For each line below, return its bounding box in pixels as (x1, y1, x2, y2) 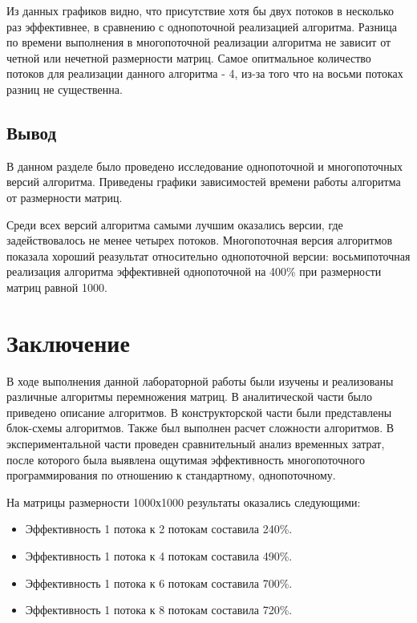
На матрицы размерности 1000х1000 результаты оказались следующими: (6, 493, 361, 510)
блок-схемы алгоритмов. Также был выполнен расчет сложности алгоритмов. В (6, 419, 395, 436)
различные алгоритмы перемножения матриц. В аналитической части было (6, 388, 372, 405)
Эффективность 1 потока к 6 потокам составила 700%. (25, 574, 293, 591)
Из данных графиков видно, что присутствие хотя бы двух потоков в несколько (6, 2, 395, 18)
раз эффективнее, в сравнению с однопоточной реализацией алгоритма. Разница (6, 18, 398, 34)
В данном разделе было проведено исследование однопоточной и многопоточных (6, 157, 403, 174)
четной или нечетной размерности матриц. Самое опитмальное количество (6, 49, 371, 66)
